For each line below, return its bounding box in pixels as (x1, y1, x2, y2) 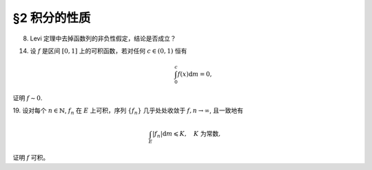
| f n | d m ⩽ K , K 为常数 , (152, 130, 220, 140)
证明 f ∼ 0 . (12, 93, 43, 102)
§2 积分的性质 (12, 10, 91, 25)
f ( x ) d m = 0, (177, 71, 212, 78)
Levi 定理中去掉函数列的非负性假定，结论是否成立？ (30, 34, 176, 42)
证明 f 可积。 (12, 154, 50, 162)
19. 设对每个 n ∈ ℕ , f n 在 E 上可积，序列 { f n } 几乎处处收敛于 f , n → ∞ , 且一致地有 (12, 106, 244, 117)
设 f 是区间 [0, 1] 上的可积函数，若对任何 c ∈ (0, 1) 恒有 (30, 47, 187, 55)
